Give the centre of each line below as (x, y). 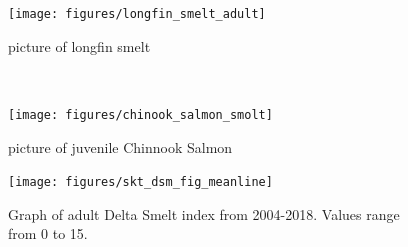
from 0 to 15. (48, 233)
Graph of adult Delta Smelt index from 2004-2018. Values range (204, 213)
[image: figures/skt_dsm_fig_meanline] (140, 182)
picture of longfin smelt (79, 45)
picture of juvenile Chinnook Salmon (120, 146)
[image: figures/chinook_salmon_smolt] (140, 114)
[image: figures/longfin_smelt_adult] (137, 14)
